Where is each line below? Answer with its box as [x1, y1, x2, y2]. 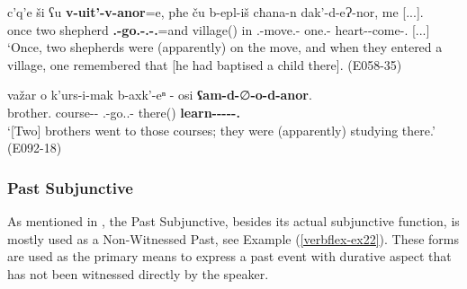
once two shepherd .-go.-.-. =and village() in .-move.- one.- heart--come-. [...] [7, 20, 430, 39]
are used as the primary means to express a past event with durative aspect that [7, 247, 452, 266]
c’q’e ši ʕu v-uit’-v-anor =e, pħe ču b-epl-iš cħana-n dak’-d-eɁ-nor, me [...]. [7, 3, 424, 21]
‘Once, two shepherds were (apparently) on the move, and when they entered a [7, 38, 443, 57]
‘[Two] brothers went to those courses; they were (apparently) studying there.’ [7, 120, 436, 139]
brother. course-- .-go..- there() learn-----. [7, 102, 240, 121]
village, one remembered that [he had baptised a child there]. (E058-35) [7, 55, 402, 74]
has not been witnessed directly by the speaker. [7, 264, 269, 283]
